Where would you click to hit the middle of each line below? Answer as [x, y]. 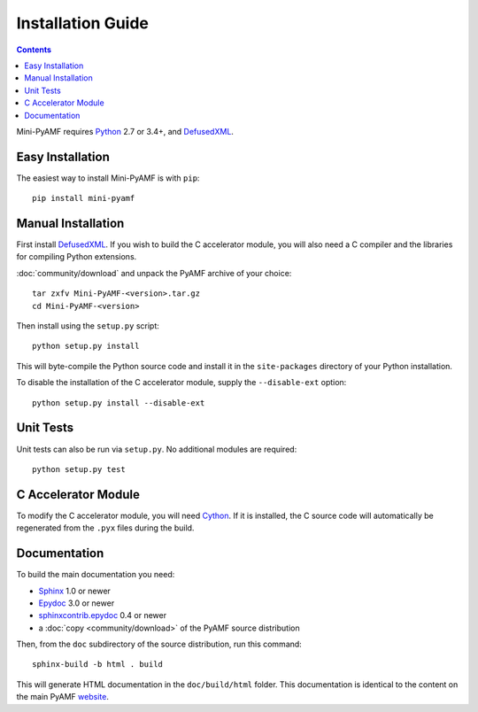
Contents [34, 50]
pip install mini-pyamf [84, 198]
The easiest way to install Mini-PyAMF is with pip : [108, 178]
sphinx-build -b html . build [98, 665]
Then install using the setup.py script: [88, 326]
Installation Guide [83, 23]
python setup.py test [79, 469]
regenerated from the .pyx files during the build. [105, 528]
